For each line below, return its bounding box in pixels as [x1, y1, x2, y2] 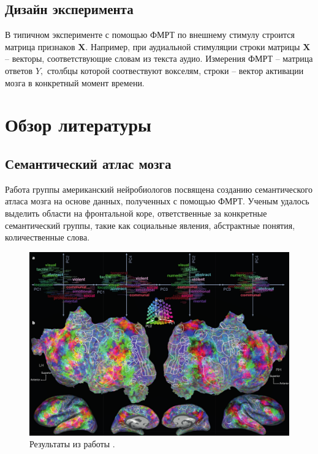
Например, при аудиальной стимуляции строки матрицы [91, 40, 300, 53]
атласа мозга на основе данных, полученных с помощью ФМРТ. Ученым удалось [5, 195, 309, 207]
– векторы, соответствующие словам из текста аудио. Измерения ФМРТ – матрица [5, 52, 313, 65]
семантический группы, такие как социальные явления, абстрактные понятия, [5, 218, 295, 231]
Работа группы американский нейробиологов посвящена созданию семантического [5, 182, 312, 195]
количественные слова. [5, 231, 90, 244]
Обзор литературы [5, 112, 151, 137]
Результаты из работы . [29, 437, 115, 450]
